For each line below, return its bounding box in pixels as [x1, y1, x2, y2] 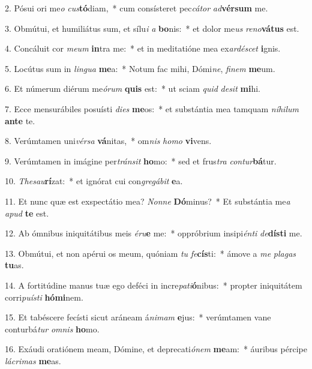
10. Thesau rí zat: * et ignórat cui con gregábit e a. [5, 175, 183, 187]
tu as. [5, 259, 24, 271]
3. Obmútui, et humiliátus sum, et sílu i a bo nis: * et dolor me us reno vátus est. [5, 22, 299, 34]
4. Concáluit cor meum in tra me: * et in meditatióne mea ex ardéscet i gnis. [5, 42, 281, 55]
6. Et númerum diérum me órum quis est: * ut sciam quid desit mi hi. [5, 82, 260, 95]
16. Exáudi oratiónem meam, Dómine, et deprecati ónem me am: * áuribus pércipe [5, 343, 307, 355]
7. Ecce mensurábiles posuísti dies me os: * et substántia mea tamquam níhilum [5, 102, 299, 115]
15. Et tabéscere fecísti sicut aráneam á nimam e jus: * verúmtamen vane [5, 311, 271, 323]
